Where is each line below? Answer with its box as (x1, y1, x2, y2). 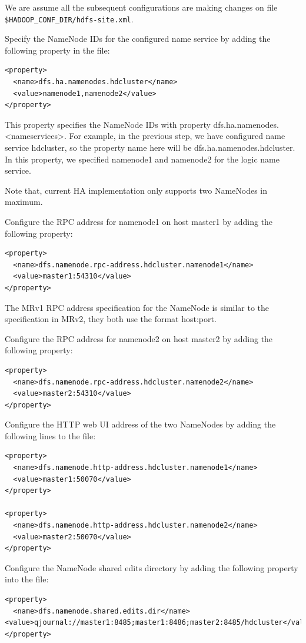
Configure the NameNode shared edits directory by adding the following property (5, 561, 298, 574)
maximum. (5, 195, 43, 208)
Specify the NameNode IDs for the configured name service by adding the (5, 32, 271, 45)
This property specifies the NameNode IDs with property (5, 118, 211, 130)
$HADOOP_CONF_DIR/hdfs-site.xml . (5, 12, 134, 25)
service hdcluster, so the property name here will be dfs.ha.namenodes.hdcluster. (5, 141, 295, 153)
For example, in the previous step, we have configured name (69, 130, 285, 142)
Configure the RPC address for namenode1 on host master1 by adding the (5, 215, 273, 227)
